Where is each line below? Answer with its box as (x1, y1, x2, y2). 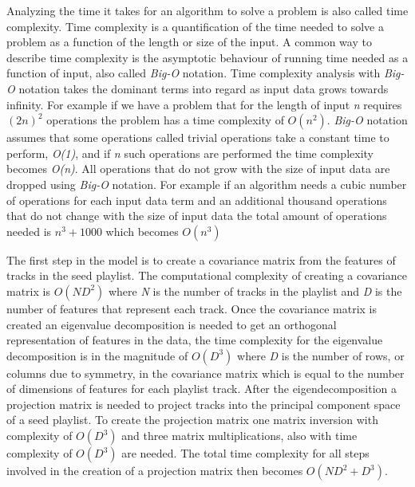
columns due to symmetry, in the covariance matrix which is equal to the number (6, 364, 405, 381)
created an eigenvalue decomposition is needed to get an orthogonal (6, 316, 337, 332)
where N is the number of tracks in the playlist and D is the (108, 282, 402, 299)
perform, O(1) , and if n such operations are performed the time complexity (6, 144, 373, 161)
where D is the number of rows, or (237, 347, 405, 363)
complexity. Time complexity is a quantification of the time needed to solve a (6, 18, 385, 34)
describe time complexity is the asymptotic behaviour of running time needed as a (6, 49, 409, 65)
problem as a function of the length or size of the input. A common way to (6, 33, 372, 50)
